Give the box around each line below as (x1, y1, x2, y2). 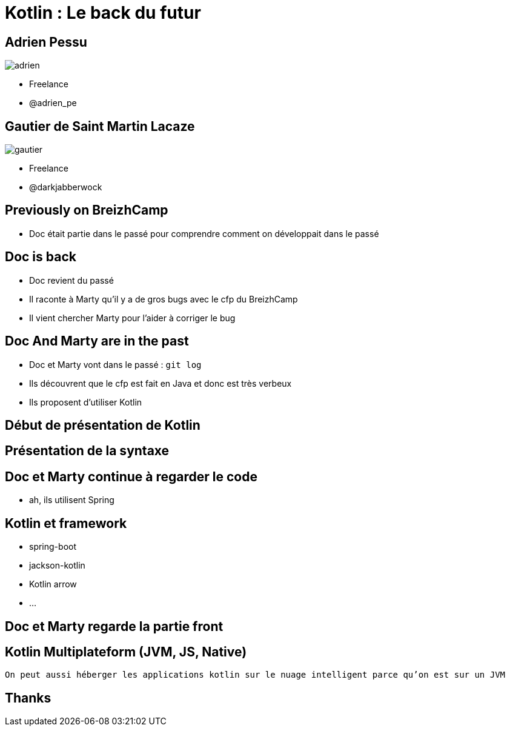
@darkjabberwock (29, 182, 102, 193)
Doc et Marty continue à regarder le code (5, 469, 257, 484)
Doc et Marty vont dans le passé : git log (29, 359, 202, 370)
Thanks (5, 690, 51, 706)
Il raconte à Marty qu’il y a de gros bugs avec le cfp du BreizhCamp (29, 293, 298, 304)
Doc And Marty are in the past (5, 333, 189, 349)
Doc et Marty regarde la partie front (5, 618, 224, 634)
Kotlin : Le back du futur (5, 2, 201, 23)
